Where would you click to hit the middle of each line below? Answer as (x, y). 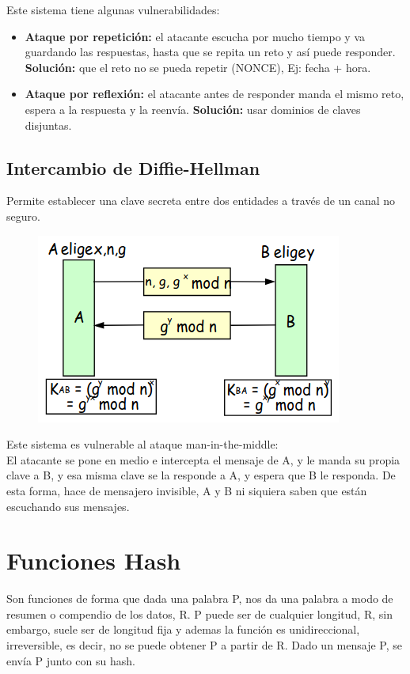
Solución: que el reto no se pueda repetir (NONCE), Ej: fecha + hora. (198, 67)
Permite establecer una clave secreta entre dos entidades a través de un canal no (201, 201)
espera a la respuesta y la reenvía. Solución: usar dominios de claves (193, 109)
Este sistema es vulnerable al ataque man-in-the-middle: (142, 444)
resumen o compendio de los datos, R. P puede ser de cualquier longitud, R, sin (199, 613)
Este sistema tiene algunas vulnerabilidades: (113, 9)
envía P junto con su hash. (71, 660)
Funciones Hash (94, 560)
